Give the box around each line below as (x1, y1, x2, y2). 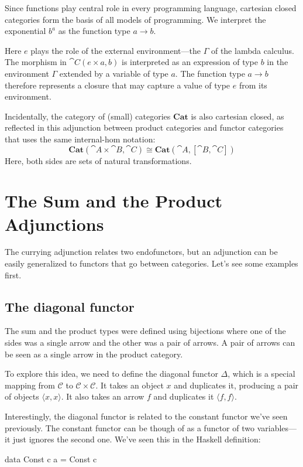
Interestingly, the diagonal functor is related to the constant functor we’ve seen (5, 410, 288, 422)
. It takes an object (95, 379, 164, 391)
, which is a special (228, 367, 295, 380)
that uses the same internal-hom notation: (5, 132, 156, 145)
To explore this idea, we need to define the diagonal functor (5, 367, 218, 380)
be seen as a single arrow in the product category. (5, 347, 183, 360)
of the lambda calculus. (211, 44, 294, 56)
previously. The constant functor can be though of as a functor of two (5, 421, 254, 434)
